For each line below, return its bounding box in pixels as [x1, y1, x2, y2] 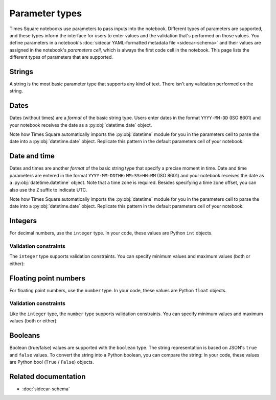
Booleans [9, 331, 40, 340]
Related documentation [9, 372, 86, 381]
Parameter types [9, 8, 82, 19]
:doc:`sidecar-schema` [22, 386, 70, 392]
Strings [9, 67, 33, 76]
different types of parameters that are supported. [9, 54, 113, 60]
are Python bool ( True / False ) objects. [9, 359, 94, 365]
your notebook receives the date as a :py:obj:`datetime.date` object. [9, 122, 152, 128]
